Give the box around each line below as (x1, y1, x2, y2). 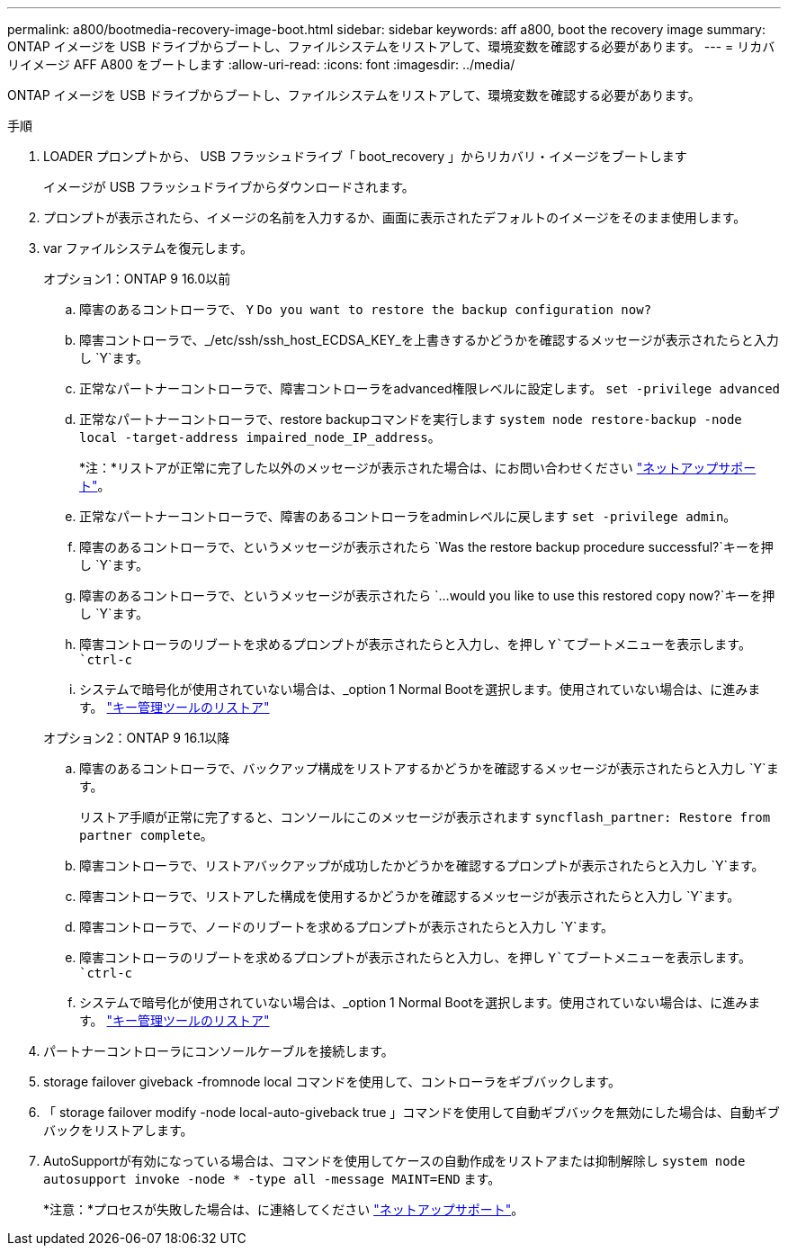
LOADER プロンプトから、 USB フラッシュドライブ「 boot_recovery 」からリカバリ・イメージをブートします (43, 149, 687, 164)
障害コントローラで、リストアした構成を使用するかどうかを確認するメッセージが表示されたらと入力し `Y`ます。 (79, 888, 740, 904)
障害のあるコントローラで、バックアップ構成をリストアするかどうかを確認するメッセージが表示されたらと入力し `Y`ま (79, 761, 779, 776)
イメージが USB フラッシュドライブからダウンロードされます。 (43, 179, 415, 194)
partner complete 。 (79, 827, 213, 843)
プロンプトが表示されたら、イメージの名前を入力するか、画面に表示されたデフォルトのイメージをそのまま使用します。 (43, 210, 747, 225)
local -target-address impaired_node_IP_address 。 (79, 429, 441, 445)
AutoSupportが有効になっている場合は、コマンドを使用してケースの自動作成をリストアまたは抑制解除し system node (43, 1153, 746, 1168)
